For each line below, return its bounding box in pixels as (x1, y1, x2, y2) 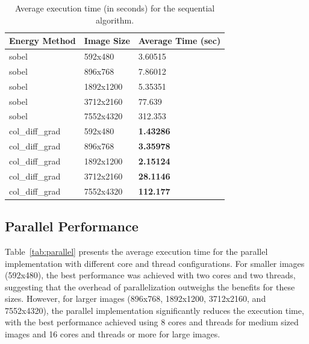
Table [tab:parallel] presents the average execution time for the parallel (5, 245, 268, 257)
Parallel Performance (5, 217, 139, 236)
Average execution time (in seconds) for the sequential (14, 2, 215, 14)
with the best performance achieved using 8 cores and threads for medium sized (5, 316, 299, 328)
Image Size (84, 34, 130, 47)
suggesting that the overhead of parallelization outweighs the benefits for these (5, 280, 295, 293)
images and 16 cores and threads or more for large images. (5, 328, 220, 340)
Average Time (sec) (138, 34, 221, 47)
